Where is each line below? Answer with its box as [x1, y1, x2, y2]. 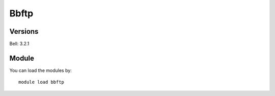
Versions [9, 27, 39, 36]
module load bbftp [18, 79, 65, 85]
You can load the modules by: [9, 67, 72, 74]
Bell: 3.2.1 [9, 41, 30, 47]
